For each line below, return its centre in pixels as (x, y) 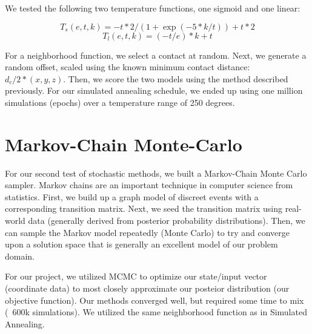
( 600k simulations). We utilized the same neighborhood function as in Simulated (156, 312)
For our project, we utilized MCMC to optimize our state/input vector (136, 276)
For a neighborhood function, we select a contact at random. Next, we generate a (156, 55)
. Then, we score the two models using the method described (176, 78)
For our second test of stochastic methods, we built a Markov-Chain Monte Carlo (156, 173)
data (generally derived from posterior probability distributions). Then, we (167, 221)
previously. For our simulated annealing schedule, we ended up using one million (154, 90)
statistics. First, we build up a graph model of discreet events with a (132, 196)
